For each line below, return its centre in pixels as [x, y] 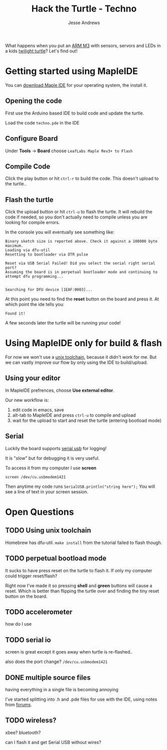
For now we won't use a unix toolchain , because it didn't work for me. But [81, 357]
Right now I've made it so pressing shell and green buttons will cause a [79, 585]
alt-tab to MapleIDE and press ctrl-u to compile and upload [74, 415]
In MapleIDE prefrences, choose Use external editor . [60, 390]
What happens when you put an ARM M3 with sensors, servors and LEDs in [83, 45]
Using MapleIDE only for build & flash [84, 343]
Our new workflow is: [27, 400]
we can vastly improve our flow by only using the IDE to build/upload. [76, 363]
